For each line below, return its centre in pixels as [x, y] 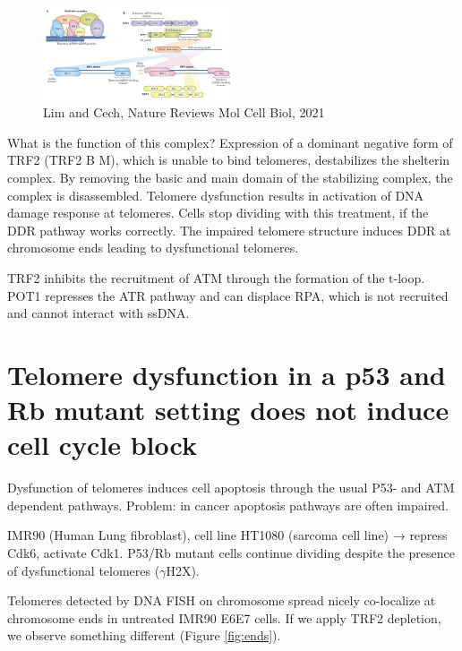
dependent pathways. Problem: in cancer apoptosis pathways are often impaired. [228, 505]
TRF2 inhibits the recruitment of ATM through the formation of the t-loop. [216, 278]
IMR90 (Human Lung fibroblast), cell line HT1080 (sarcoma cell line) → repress [227, 535]
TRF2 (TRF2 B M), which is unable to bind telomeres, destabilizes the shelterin [229, 160]
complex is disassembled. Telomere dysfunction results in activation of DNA [216, 195]
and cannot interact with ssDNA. [98, 313]
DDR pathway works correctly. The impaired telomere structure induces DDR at [229, 230]
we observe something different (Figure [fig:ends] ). [144, 635]
